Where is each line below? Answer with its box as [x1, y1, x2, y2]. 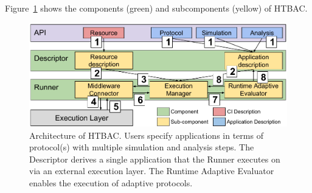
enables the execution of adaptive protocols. [29, 176, 193, 189]
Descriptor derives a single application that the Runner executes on [29, 152, 280, 165]
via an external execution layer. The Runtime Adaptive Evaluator [29, 164, 274, 177]
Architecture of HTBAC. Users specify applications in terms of [29, 128, 263, 141]
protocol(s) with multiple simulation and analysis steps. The [29, 141, 254, 153]
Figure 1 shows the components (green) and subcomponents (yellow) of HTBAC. [5, 2, 308, 14]
